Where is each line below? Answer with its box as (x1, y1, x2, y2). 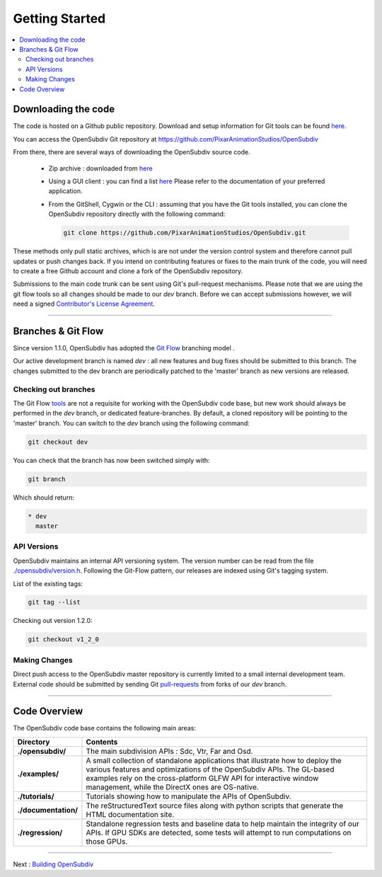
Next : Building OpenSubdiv (13, 860, 94, 869)
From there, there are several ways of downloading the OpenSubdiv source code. (13, 148, 250, 156)
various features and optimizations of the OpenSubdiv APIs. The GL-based (86, 764, 335, 774)
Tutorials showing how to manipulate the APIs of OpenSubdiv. (86, 791, 291, 801)
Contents (86, 737, 118, 747)
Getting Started (13, 11, 106, 26)
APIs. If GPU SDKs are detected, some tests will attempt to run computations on (86, 827, 352, 837)
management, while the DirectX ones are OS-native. (86, 782, 260, 792)
